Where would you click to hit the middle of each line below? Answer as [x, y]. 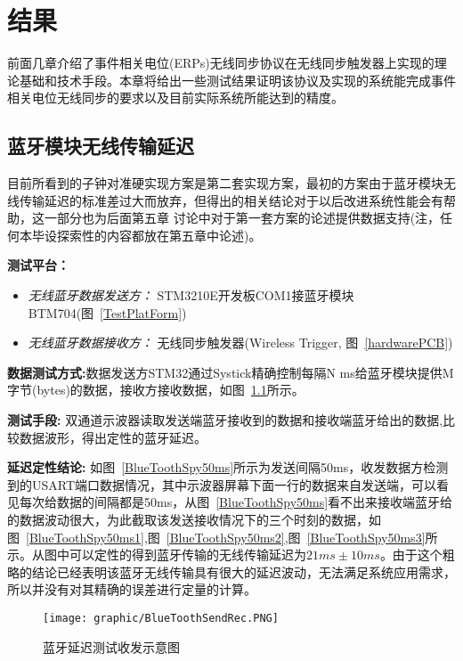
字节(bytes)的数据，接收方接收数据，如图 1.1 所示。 [156, 390]
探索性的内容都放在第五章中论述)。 [159, 235]
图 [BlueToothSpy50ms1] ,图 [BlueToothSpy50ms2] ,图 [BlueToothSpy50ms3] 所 [223, 537]
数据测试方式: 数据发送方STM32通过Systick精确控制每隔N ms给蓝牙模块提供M [231, 372]
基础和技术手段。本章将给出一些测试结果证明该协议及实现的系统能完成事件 [237, 80]
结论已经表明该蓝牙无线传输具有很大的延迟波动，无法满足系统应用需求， [244, 571]
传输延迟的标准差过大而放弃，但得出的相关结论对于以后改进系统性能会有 [231, 200]
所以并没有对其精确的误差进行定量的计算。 [132, 589]
